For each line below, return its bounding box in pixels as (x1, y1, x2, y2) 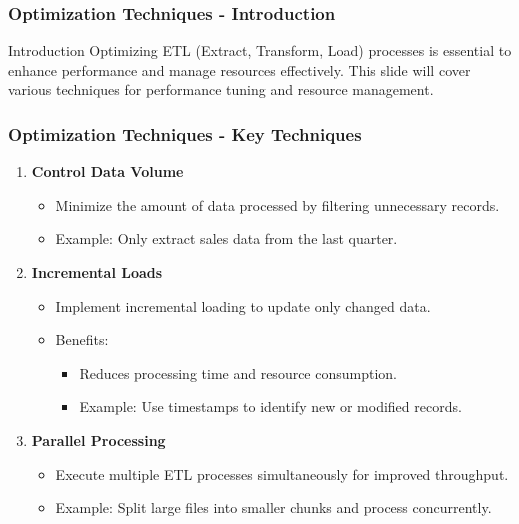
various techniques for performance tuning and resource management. (8, 79, 434, 100)
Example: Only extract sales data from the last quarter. (55, 228, 398, 249)
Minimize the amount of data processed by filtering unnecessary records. (55, 194, 500, 215)
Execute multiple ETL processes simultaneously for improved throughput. (55, 463, 509, 484)
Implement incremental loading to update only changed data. (55, 295, 431, 316)
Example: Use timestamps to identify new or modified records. (79, 396, 462, 417)
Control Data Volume (31, 161, 184, 182)
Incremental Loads (31, 262, 163, 282)
